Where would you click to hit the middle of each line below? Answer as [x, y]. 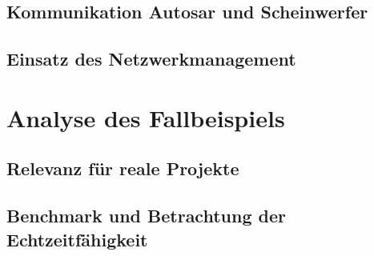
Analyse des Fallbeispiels [146, 117]
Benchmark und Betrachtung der [146, 216]
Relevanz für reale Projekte [123, 168]
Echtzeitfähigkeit [77, 239]
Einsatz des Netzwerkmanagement [151, 59]
